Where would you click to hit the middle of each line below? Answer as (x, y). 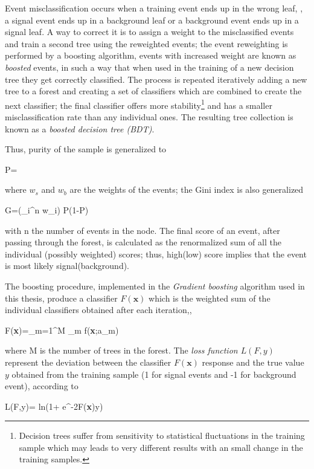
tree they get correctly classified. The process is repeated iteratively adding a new (156, 79)
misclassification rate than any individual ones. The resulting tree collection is (149, 117)
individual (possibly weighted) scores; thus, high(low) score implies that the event (156, 254)
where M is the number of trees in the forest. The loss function (121, 350)
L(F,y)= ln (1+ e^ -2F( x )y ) (54, 406)
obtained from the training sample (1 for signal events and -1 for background (154, 374)
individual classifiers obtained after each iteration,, (98, 310)
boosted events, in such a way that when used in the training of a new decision (149, 67)
